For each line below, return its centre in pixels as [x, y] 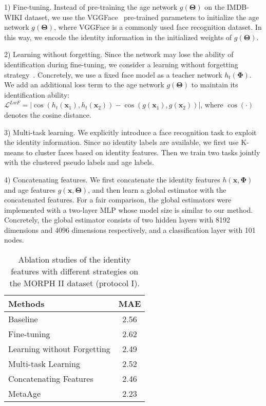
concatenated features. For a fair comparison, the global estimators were [118, 200]
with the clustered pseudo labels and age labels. [79, 162]
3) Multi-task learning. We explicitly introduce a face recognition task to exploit [130, 132]
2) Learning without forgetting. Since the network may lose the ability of [119, 54]
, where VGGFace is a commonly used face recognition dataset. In [158, 27]
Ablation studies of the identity [74, 260]
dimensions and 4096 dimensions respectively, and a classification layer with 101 [130, 229]
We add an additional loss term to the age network [84, 85]
